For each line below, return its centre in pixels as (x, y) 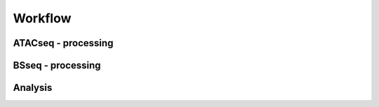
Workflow (42, 18)
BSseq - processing (57, 65)
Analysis (33, 88)
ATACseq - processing (63, 43)
